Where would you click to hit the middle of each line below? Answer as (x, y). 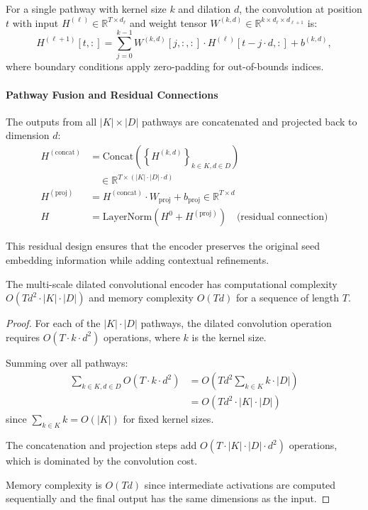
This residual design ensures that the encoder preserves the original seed (163, 246)
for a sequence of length (288, 298)
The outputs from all (51, 121)
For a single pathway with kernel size (86, 9)
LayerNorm (127, 217)
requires (23, 337)
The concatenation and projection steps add (101, 445)
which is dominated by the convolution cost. (102, 461)
